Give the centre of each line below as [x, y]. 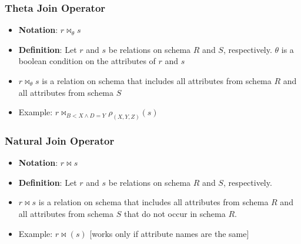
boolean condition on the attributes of [87, 61]
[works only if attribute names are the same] [169, 233]
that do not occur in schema [175, 214]
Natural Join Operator [60, 140]
